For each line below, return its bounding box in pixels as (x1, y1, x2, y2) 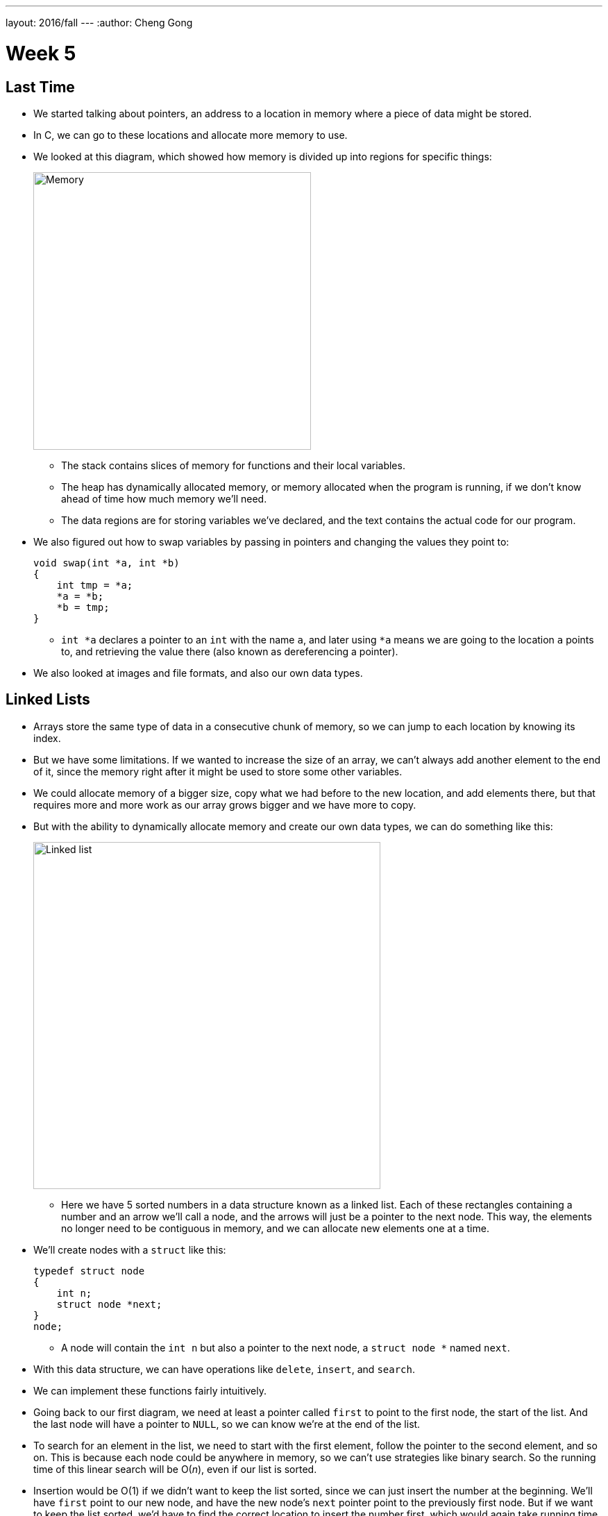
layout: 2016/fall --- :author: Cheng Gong (6, 17, 193, 28)
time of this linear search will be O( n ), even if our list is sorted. (33, 1463, 317, 1475)
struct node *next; (56, 1298, 162, 1310)
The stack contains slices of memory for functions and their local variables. (61, 459, 405, 471)
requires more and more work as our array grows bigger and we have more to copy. (33, 798, 416, 811)
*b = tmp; (56, 601, 110, 613)
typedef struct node (33, 1265, 145, 1277)
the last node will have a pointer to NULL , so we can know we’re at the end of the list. (33, 1417, 421, 1430)
